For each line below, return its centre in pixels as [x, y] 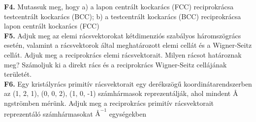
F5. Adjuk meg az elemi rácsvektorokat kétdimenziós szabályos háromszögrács [123, 35]
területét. [18, 74]
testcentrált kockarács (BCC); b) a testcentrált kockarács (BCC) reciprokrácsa [123, 16]
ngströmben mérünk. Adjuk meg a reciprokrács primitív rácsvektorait [109, 103]
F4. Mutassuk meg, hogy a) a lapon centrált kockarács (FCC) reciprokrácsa [119, 6]
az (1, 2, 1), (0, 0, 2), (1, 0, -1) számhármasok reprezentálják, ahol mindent [117, 93]
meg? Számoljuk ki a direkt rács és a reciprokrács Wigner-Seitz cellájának [115, 64]
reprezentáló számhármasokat [48, 113]
